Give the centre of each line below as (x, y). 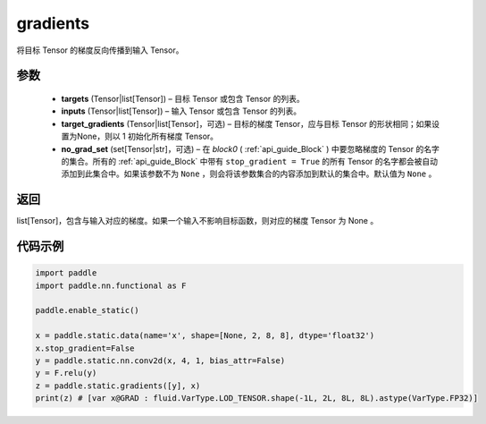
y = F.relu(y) (66, 373)
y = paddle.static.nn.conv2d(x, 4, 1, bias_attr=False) (160, 360)
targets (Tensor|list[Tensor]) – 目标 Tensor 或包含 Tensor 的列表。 (183, 98)
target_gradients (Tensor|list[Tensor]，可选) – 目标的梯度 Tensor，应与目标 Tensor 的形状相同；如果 (247, 123)
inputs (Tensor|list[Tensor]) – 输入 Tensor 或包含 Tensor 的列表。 (181, 111)
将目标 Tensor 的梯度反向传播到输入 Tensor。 (100, 50)
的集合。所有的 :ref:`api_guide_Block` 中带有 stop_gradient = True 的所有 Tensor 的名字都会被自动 (249, 161)
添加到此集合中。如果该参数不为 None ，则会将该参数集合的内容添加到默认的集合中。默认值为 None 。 (249, 174)
